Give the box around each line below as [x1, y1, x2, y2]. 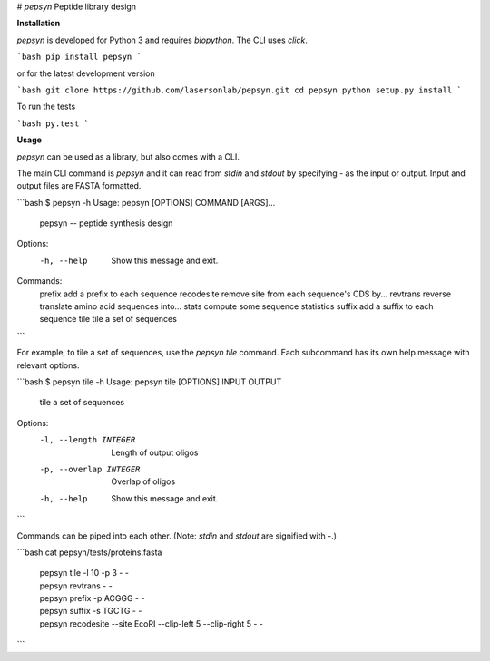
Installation [16, 18, 61, 29]
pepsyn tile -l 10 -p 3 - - [39, 568, 129, 578]
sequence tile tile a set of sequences [39, 314, 177, 325]
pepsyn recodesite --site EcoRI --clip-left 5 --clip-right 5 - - [39, 617, 263, 629]
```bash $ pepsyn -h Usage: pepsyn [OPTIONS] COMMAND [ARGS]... [16, 197, 276, 208]
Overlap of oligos [111, 476, 176, 487]
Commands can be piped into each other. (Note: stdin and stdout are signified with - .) [16, 530, 338, 541]
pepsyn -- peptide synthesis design [39, 218, 173, 228]
